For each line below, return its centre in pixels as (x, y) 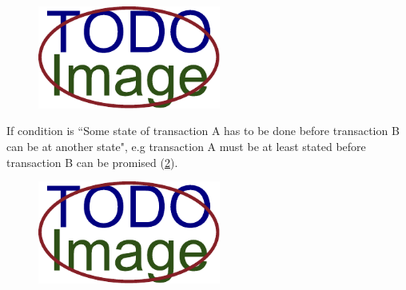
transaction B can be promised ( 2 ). (92, 162)
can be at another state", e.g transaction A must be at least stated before (186, 146)
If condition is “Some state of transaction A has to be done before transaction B (203, 131)
